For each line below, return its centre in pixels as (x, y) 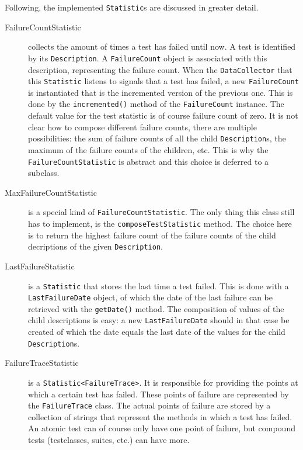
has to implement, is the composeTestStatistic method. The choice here (160, 223)
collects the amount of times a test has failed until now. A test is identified (162, 46)
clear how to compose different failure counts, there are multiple (142, 127)
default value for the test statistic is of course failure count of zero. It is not (163, 115)
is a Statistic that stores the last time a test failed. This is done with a (159, 285)
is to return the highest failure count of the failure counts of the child (152, 235)
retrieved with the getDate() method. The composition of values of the (156, 308)
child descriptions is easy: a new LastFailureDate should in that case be (159, 320)
